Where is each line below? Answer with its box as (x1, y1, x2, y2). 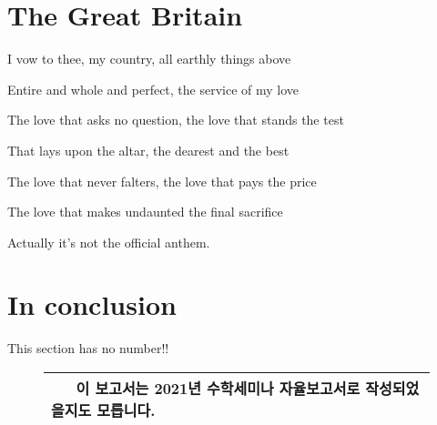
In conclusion (7, 286, 177, 323)
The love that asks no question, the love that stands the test (7, 110, 344, 129)
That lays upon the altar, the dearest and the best (7, 140, 290, 159)
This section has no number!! (7, 339, 169, 358)
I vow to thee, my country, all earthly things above (7, 49, 291, 68)
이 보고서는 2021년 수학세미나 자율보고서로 (76, 378, 361, 399)
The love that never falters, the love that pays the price (7, 171, 317, 190)
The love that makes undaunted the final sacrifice (7, 202, 283, 221)
